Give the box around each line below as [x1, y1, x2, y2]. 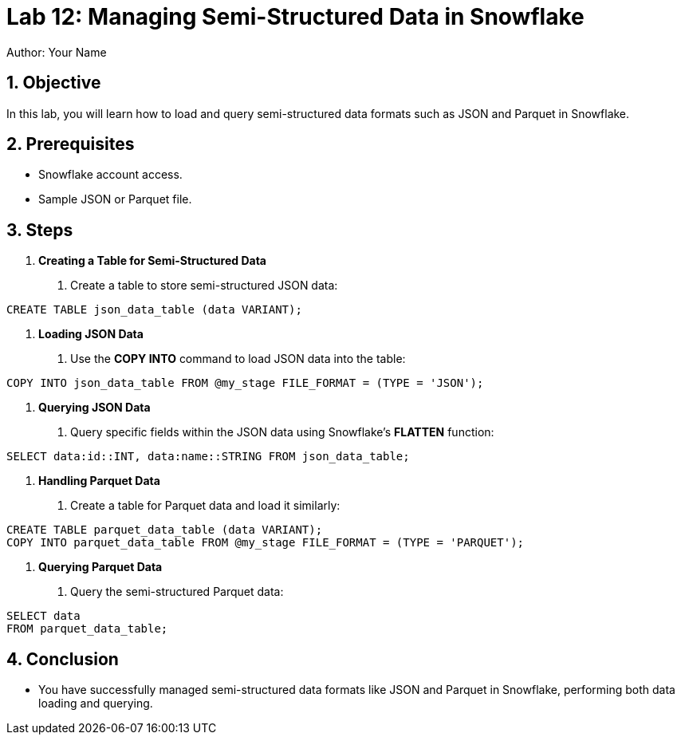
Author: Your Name [6, 45, 107, 59]
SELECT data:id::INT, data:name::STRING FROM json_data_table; [6, 450, 410, 463]
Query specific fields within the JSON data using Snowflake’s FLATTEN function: [70, 425, 494, 439]
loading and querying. [38, 696, 153, 711]
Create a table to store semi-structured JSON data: [70, 278, 338, 293]
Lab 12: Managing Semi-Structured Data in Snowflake [6, 3, 585, 30]
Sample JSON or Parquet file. [38, 192, 192, 207]
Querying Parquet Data [38, 560, 163, 574]
